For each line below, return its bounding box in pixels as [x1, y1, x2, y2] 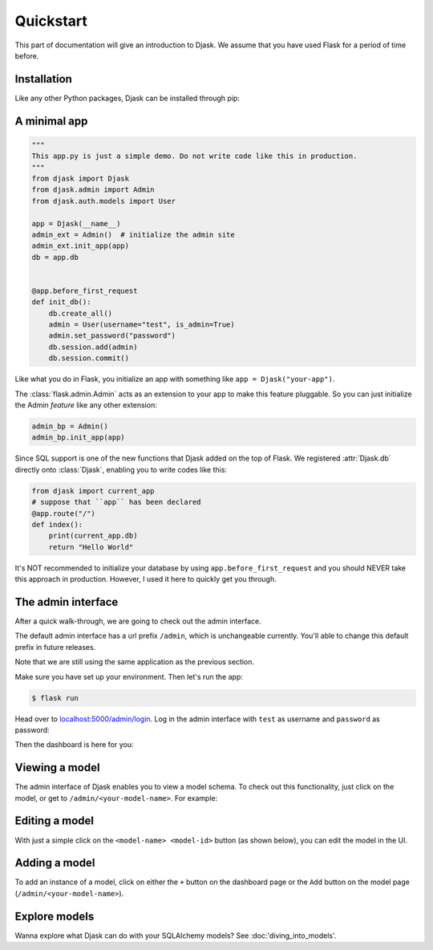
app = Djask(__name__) [31, 219, 121, 228]
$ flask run [31, 693, 79, 702]
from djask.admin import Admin [31, 185, 156, 194]
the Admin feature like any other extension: [14, 400, 158, 410]
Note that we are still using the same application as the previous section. [14, 657, 255, 667]
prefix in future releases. [14, 642, 96, 652]
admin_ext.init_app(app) [31, 242, 130, 250]
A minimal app [14, 114, 88, 128]
